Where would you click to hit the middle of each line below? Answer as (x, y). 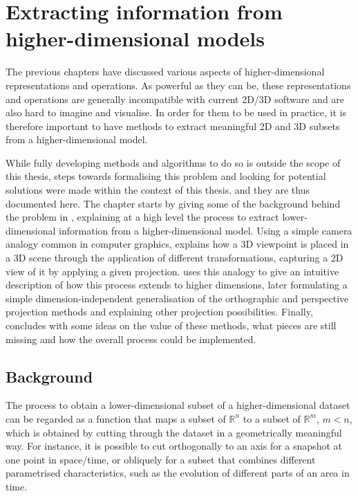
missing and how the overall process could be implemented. (131, 339)
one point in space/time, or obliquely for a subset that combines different (161, 459)
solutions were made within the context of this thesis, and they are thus (158, 190)
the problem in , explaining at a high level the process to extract (142, 217)
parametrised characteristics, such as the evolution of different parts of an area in (178, 473)
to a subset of (272, 418)
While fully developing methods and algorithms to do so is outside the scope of (173, 162)
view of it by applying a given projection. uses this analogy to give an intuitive (172, 271)
